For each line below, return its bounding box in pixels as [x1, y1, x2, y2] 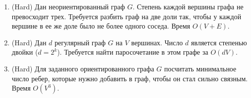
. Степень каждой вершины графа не [132, 1, 244, 11]
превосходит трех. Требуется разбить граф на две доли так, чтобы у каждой [11, 11, 242, 21]
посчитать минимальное [164, 63, 237, 73]
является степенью [191, 37, 247, 47]
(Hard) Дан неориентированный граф [11, 1, 125, 11]
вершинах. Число [131, 37, 183, 47]
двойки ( [11, 47, 38, 57]
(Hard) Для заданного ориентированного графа [11, 63, 154, 73]
